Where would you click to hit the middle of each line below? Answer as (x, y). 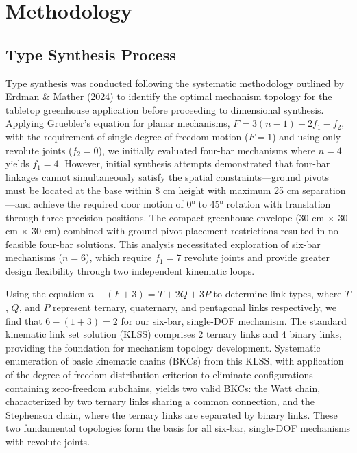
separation (324, 190)
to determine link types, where (278, 294)
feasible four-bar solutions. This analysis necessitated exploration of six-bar (163, 244)
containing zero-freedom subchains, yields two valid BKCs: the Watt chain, (163, 388)
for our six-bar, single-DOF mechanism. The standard (234, 320)
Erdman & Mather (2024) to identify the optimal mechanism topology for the (169, 96)
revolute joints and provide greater (257, 257)
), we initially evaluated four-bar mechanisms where (207, 150)
